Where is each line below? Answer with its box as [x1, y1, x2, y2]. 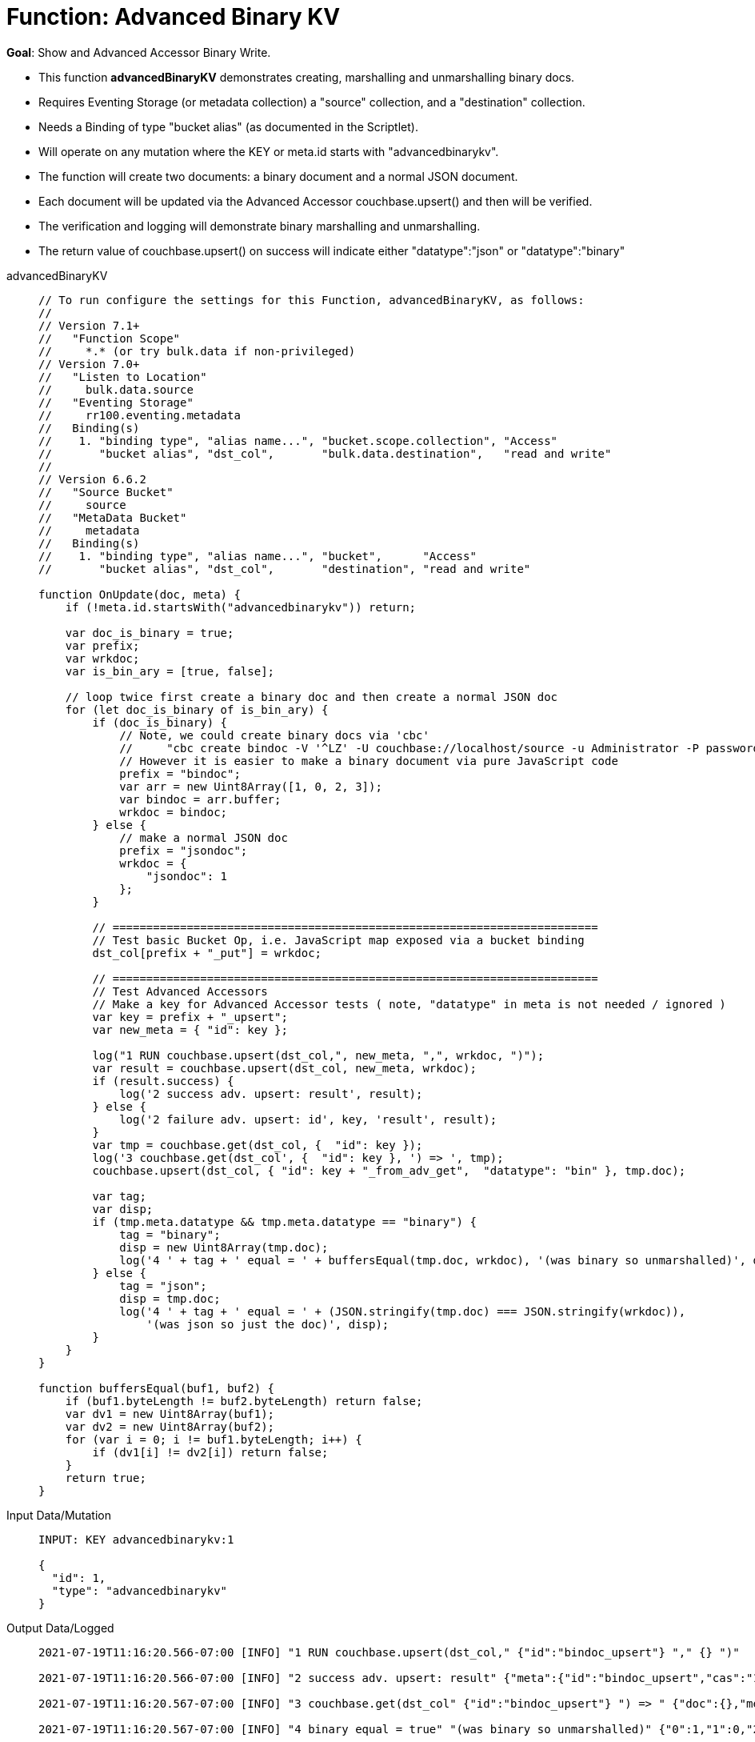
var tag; [92, 1189, 146, 1203]
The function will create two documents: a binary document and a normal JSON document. [38, 169, 518, 183]
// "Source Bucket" [38, 485, 174, 499]
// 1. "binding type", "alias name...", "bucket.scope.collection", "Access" [38, 434, 558, 447]
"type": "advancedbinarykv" [51, 1584, 228, 1597]
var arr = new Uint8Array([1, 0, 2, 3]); [119, 779, 382, 793]
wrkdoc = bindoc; [119, 805, 228, 819]
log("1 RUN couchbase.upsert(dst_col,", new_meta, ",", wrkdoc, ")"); [92, 1048, 545, 1062]
